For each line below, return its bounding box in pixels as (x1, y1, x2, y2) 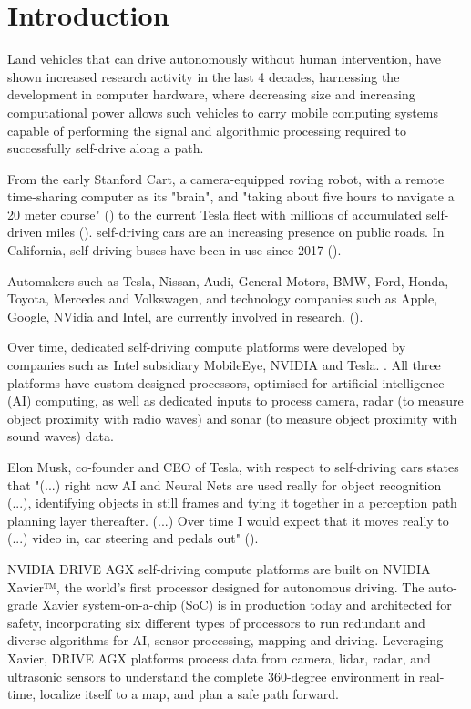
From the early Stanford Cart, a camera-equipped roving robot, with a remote (7, 169, 445, 188)
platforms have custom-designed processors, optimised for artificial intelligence (7, 373, 445, 392)
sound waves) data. (7, 426, 114, 446)
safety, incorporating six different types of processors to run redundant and (7, 612, 425, 632)
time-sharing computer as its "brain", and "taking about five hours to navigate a (7, 187, 455, 206)
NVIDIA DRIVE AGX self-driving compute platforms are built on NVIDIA (7, 559, 431, 578)
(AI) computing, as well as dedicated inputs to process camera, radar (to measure (7, 391, 464, 410)
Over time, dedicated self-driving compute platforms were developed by (7, 337, 406, 356)
